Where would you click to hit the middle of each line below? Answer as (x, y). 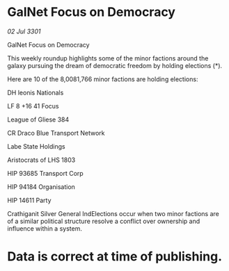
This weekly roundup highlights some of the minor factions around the (108, 58)
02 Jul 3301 (24, 31)
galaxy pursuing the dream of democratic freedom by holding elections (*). (115, 65)
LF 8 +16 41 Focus (33, 106)
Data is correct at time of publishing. (115, 257)
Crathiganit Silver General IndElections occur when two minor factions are (113, 213)
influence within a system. (45, 228)
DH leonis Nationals (35, 92)
